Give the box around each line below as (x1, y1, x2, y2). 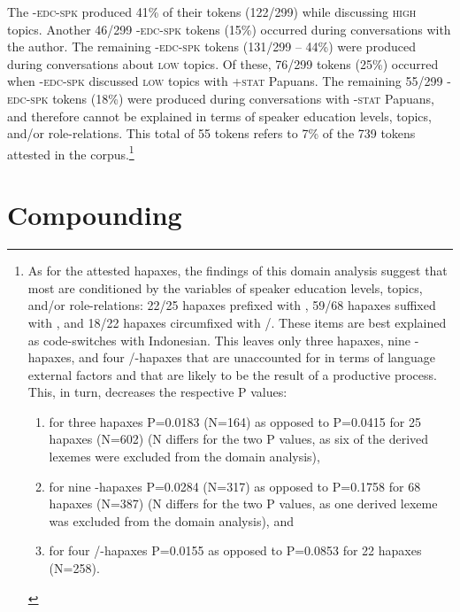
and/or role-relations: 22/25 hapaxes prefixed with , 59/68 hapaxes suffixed (27, 296, 436, 314)
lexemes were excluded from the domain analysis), (49, 447, 320, 466)
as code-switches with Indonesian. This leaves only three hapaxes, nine (27, 330, 411, 349)
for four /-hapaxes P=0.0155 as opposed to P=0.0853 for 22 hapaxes (49, 541, 422, 560)
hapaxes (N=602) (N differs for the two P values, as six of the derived (49, 430, 429, 448)
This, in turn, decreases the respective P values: (27, 383, 287, 401)
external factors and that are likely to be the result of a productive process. (27, 365, 437, 383)
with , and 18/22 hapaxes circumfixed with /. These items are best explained (27, 313, 447, 331)
